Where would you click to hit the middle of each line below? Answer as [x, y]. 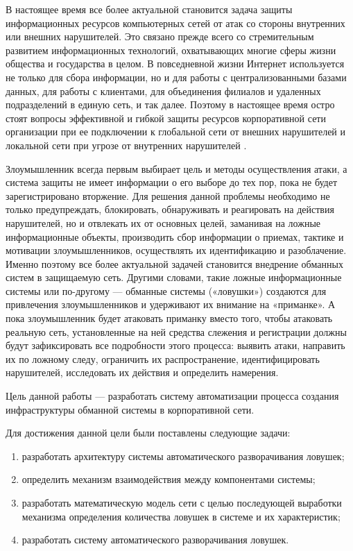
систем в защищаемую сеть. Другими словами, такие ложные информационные [174, 277]
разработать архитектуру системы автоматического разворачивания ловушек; [183, 456]
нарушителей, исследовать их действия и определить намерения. [142, 372]
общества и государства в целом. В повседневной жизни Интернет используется [175, 63]
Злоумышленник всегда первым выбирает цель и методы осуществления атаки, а [176, 168]
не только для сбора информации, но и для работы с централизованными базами [176, 77]
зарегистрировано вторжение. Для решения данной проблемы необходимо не [168, 195]
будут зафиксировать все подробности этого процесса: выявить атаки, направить [175, 345]
